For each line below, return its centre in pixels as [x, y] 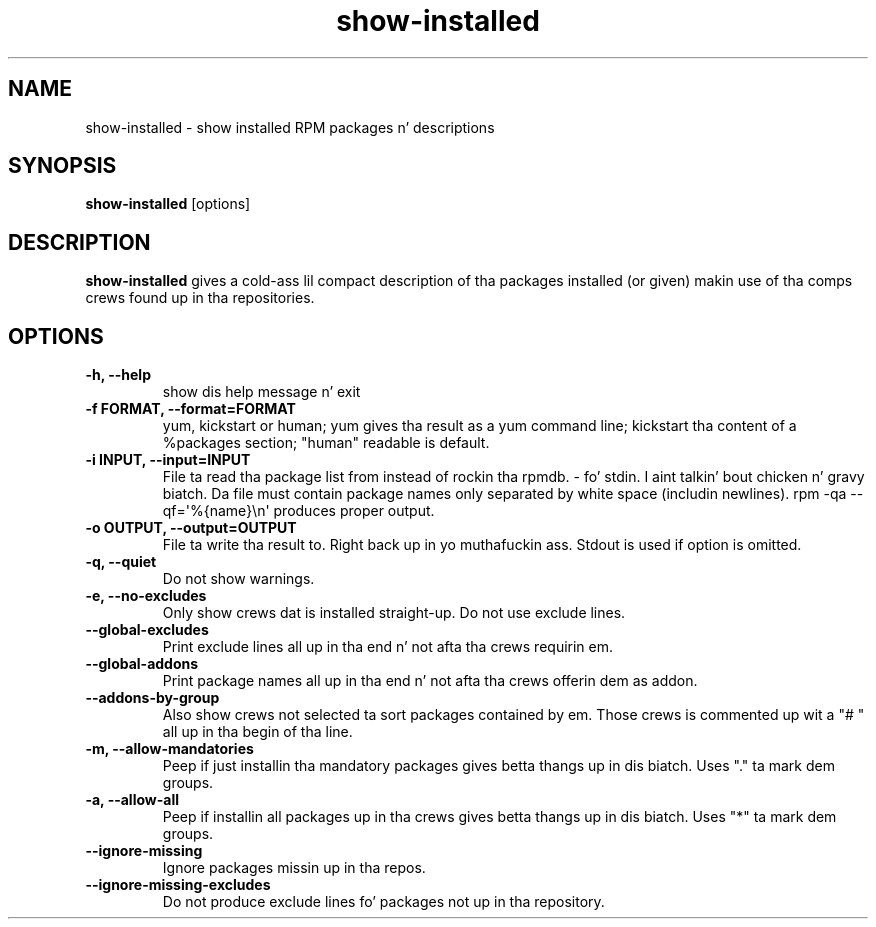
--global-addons [142, 664]
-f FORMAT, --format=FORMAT [190, 409]
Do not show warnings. [238, 579]
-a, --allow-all [132, 800]
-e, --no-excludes [146, 596]
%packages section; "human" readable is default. [326, 443]
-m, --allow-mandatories [169, 749]
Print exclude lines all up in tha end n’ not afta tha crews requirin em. [388, 647]
